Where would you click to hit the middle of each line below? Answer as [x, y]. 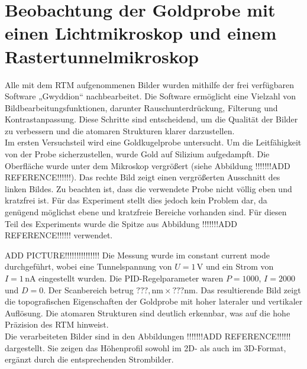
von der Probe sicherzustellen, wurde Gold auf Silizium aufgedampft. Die [137, 154]
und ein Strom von [240, 266]
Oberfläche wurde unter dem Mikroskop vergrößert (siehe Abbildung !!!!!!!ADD [148, 165]
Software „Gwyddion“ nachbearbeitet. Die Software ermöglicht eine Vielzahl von [150, 96]
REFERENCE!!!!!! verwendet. [59, 235]
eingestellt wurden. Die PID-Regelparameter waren [131, 278]
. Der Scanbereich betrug [88, 289]
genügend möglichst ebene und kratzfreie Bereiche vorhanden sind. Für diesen [146, 212]
